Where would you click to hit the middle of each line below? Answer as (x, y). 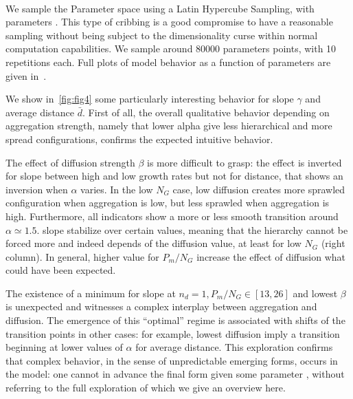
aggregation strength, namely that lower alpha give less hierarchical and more (169, 126)
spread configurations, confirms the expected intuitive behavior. (139, 139)
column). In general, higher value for (82, 256)
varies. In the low (117, 189)
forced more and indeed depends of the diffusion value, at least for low (153, 243)
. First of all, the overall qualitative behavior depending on (206, 112)
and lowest (315, 293)
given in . (26, 75)
